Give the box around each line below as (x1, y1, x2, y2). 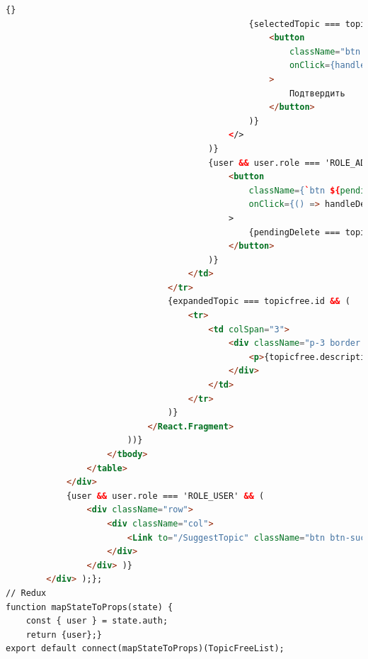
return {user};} (25, 629, 103, 640)
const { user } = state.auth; (25, 616, 168, 626)
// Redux (6, 587, 47, 598)
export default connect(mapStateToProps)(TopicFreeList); (6, 643, 284, 654)
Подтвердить (289, 88, 345, 98)
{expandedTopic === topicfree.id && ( (168, 296, 350, 307)
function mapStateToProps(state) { (6, 602, 173, 612)
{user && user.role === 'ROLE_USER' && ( (66, 490, 265, 501)
